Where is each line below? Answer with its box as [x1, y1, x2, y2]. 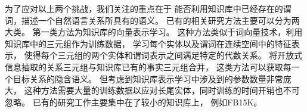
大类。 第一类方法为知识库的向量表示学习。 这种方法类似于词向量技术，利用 [5, 26, 303, 38]
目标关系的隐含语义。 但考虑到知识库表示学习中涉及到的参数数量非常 [13, 72, 283, 85]
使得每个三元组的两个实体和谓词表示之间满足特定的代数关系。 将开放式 [24, 49, 303, 61]
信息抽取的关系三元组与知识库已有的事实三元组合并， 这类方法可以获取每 [5, 60, 292, 73]
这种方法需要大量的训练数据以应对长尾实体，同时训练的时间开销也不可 [24, 84, 300, 97]
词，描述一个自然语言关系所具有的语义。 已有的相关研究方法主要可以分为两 [5, 14, 300, 26]
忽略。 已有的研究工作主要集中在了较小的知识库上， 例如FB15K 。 [5, 95, 262, 108]
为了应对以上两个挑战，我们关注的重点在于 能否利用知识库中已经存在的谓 [5, 2, 292, 14]
